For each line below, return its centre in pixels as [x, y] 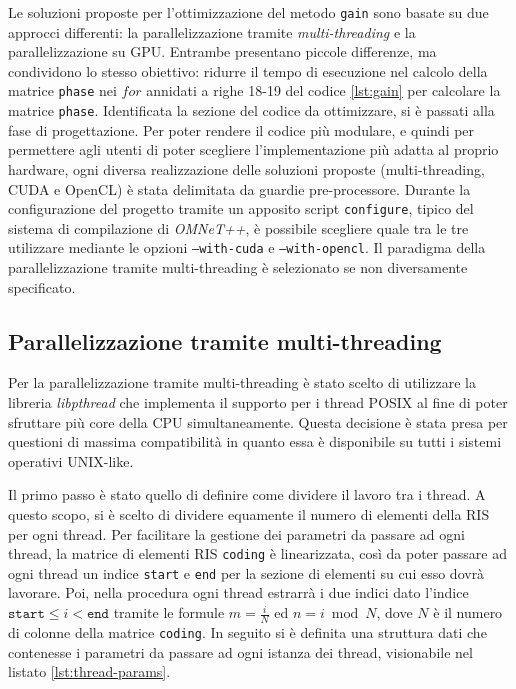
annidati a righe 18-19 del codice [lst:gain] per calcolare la [323, 90]
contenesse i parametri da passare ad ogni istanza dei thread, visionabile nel [240, 651]
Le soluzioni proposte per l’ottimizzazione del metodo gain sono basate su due [248, 12]
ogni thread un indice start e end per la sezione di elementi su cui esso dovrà [246, 572]
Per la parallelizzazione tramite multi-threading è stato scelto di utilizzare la [242, 382]
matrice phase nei [62, 90]
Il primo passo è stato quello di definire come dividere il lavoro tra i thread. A [247, 494]
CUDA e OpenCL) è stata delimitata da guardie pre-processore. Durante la [239, 188]
